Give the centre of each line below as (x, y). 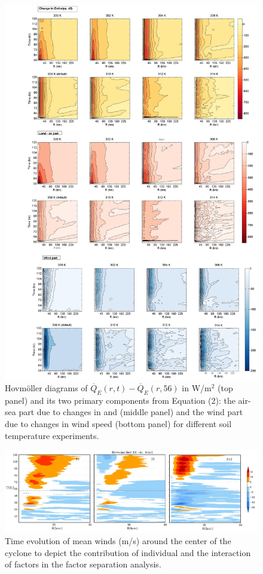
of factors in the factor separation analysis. (83, 564)
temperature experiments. (52, 435)
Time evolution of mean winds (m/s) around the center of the (118, 541)
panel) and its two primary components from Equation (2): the (120, 400)
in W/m (197, 388)
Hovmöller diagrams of (46, 388)
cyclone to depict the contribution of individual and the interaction (128, 552)
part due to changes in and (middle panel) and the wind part (131, 412)
